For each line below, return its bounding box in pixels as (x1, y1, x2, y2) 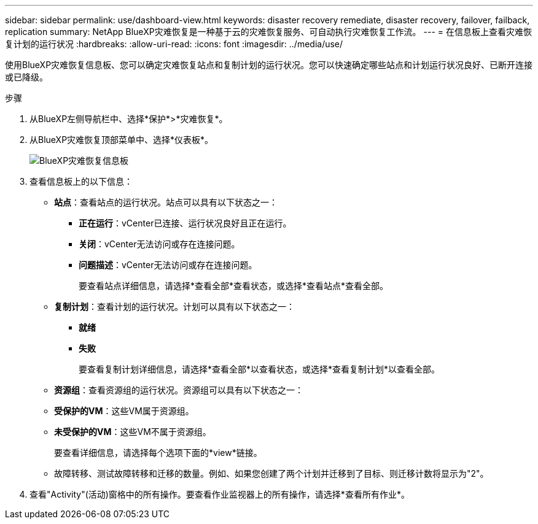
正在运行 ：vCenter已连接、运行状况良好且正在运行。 (79, 218, 292, 228)
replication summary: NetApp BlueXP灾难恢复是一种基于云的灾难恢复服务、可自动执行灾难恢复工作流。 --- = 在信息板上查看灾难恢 (5, 26, 532, 37)
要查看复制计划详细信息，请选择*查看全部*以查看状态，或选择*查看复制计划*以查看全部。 (79, 364, 440, 374)
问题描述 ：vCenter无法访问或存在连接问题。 (79, 260, 257, 270)
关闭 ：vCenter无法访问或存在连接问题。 (79, 239, 240, 249)
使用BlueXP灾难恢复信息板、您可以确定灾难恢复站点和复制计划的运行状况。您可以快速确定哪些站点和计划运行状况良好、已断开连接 (5, 60, 533, 70)
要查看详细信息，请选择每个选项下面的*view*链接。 (54, 447, 262, 458)
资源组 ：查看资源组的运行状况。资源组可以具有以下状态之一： (54, 385, 303, 395)
